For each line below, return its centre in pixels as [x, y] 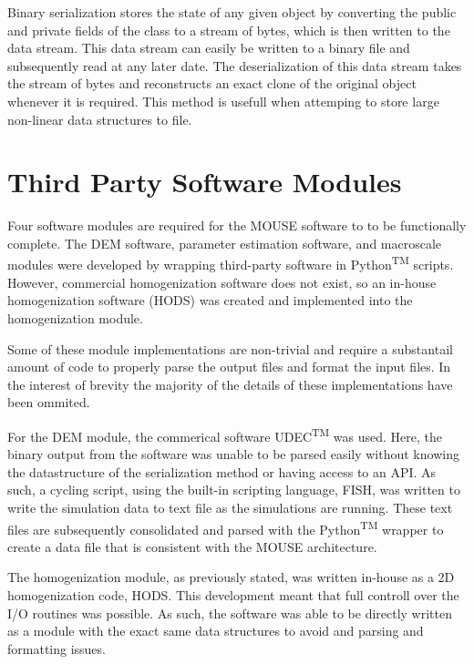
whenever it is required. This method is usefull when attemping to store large [223, 101]
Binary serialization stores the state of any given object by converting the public [232, 12]
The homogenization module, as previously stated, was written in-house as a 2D [231, 577]
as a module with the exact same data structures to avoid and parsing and [216, 631]
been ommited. [49, 402]
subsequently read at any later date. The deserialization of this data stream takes [235, 65]
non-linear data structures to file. [100, 119]
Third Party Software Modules [205, 182]
